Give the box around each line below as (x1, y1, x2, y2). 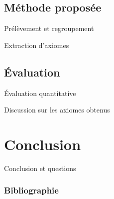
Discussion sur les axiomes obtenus (4, 104, 110, 115)
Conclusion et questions (4, 162, 76, 173)
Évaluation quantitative (4, 87, 76, 98)
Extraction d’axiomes (4, 39, 69, 50)
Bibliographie (4, 184, 59, 196)
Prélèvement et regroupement (4, 23, 94, 33)
